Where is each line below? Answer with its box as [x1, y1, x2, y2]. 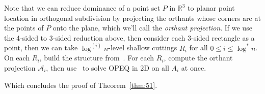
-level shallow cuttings [108, 42, 177, 53]
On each [4, 52, 30, 63]
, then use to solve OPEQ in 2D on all [46, 62, 169, 73]
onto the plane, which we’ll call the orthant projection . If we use [52, 22, 252, 33]
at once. [181, 62, 206, 73]
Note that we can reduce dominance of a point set [4, 3, 161, 13]
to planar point [188, 3, 235, 13]
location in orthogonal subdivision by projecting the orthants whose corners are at [4, 12, 261, 23]
